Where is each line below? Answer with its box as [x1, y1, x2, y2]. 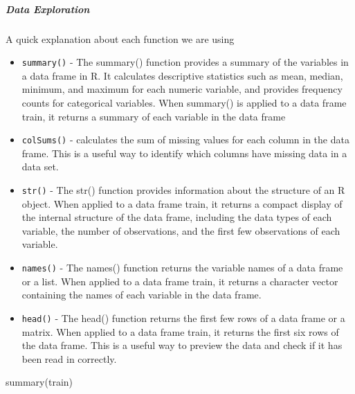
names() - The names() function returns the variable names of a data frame [21, 260, 343, 275]
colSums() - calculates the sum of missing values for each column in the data [21, 132, 349, 147]
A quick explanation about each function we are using [6, 31, 235, 46]
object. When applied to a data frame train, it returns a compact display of [21, 196, 343, 211]
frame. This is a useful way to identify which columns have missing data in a [21, 145, 347, 160]
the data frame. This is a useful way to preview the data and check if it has [21, 338, 343, 352]
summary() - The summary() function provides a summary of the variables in [21, 55, 349, 69]
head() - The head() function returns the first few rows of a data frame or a [21, 310, 345, 325]
